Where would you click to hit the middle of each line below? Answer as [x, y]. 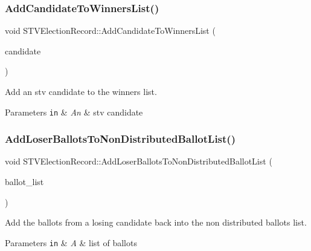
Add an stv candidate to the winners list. [81, 91]
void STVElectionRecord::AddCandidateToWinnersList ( [110, 31]
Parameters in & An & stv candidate [74, 112]
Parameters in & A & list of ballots [71, 242]
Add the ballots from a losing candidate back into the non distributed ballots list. [156, 222]
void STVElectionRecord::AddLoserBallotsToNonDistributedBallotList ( [139, 161]
